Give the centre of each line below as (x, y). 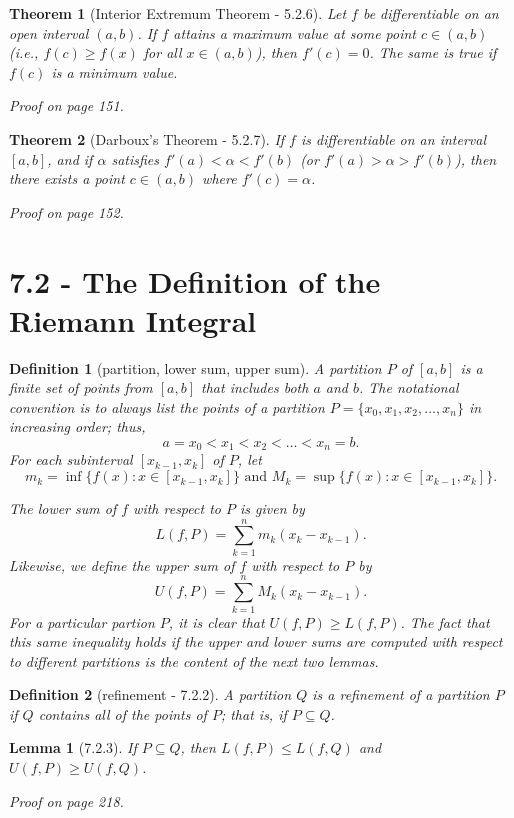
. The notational (409, 387)
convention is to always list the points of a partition (167, 406)
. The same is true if (433, 52)
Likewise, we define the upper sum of (122, 564)
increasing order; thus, (77, 426)
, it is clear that (216, 621)
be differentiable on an (430, 13)
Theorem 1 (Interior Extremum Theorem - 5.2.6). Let (178, 13)
